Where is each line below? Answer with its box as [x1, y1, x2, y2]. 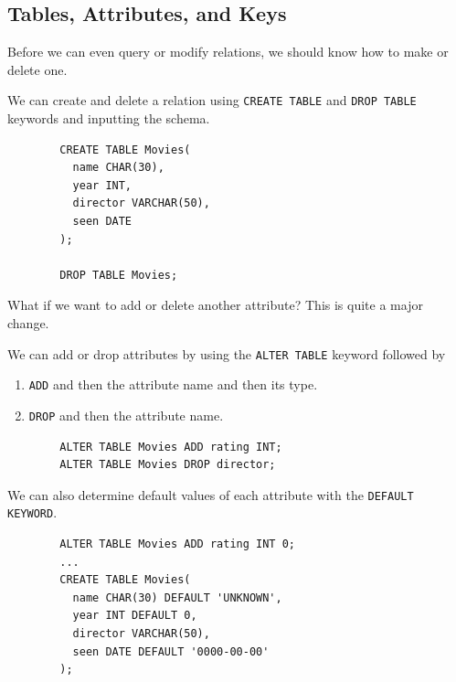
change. [7, 313, 49, 332]
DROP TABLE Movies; [59, 268, 178, 282]
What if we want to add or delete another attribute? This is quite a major [7, 295, 423, 314]
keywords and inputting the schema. [7, 109, 210, 128]
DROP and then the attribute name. [28, 405, 224, 424]
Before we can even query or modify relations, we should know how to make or [7, 42, 449, 61]
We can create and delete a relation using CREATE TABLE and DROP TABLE [7, 91, 417, 110]
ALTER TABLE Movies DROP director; [59, 458, 276, 472]
